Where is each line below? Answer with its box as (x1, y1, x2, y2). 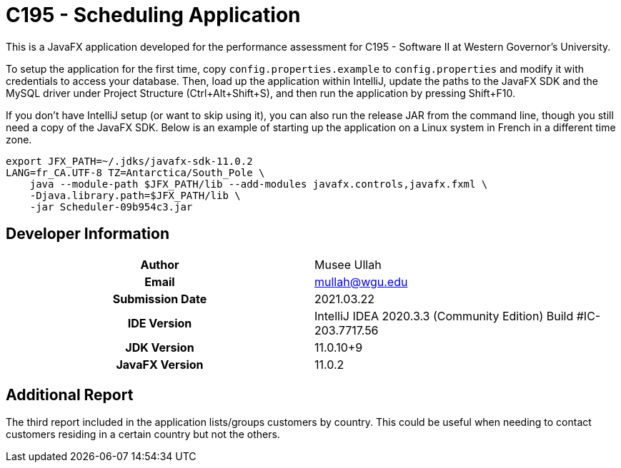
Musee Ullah (314, 257, 382, 272)
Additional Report (6, 386, 134, 405)
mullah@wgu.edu (314, 274, 408, 289)
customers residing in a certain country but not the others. (6, 428, 280, 441)
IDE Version (127, 315, 192, 330)
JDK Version (125, 340, 194, 355)
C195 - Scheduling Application (6, 3, 301, 27)
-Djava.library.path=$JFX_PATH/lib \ (29, 189, 241, 201)
